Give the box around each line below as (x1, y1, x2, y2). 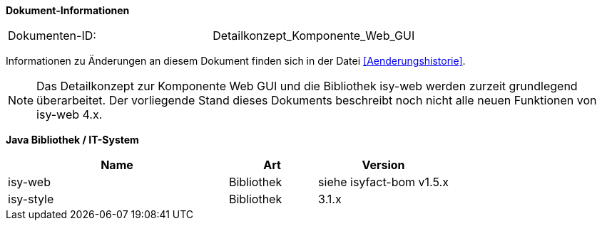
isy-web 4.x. (36, 107, 103, 122)
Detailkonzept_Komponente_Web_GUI (213, 28, 415, 43)
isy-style (8, 192, 54, 206)
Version (362, 158, 405, 172)
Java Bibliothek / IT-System (6, 134, 139, 146)
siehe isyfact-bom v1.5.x (318, 175, 449, 189)
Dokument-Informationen (6, 4, 130, 16)
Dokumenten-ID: (8, 28, 96, 43)
